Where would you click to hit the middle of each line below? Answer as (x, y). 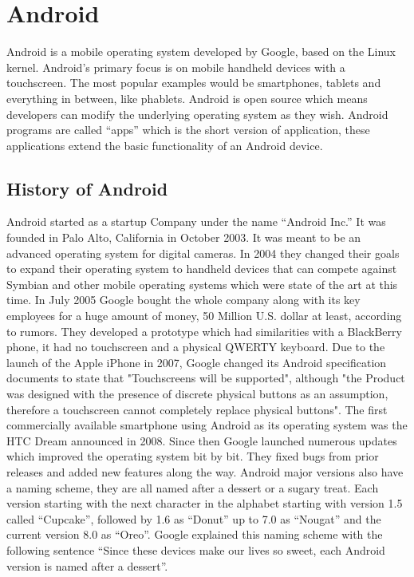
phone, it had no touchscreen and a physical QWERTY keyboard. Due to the (196, 347)
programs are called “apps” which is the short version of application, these (188, 130)
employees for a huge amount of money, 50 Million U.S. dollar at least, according (204, 316)
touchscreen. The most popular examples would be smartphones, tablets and (194, 83)
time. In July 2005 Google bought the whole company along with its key (183, 300)
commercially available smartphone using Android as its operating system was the (207, 425)
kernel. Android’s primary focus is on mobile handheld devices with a (176, 67)
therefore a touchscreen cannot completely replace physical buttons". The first (197, 409)
